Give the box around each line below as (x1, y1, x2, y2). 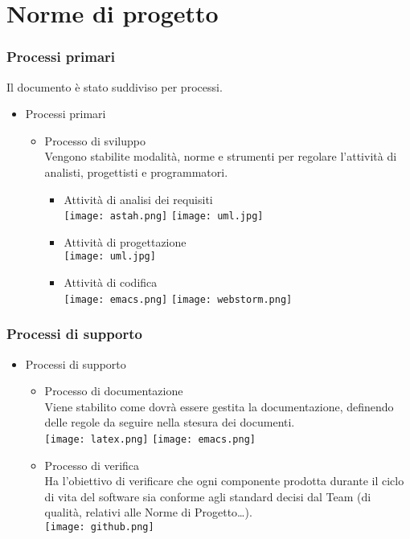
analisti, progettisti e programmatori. (44, 163, 228, 180)
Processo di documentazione (44, 382, 183, 399)
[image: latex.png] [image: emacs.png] (44, 433, 256, 445)
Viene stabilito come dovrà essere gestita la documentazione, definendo (44, 398, 394, 414)
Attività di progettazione (64, 233, 187, 250)
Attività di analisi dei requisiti (64, 190, 213, 207)
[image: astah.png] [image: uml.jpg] (64, 210, 264, 223)
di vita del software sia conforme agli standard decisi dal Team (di (44, 488, 371, 504)
